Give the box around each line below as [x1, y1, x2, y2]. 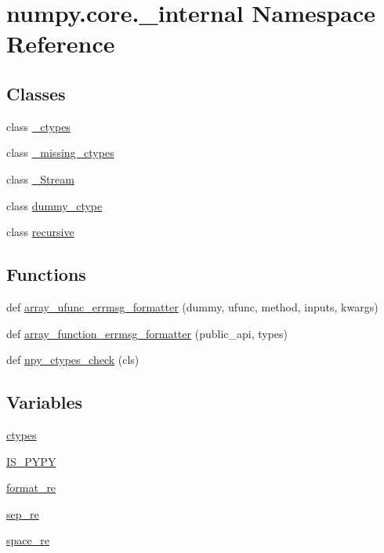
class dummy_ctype [6, 197, 103, 213]
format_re [6, 479, 56, 496]
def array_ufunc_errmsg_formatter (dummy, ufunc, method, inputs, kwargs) [6, 298, 379, 315]
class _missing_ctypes [6, 144, 114, 161]
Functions [6, 262, 86, 286]
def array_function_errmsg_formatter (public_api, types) [6, 325, 288, 341]
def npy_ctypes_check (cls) [6, 351, 139, 368]
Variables [6, 390, 83, 414]
